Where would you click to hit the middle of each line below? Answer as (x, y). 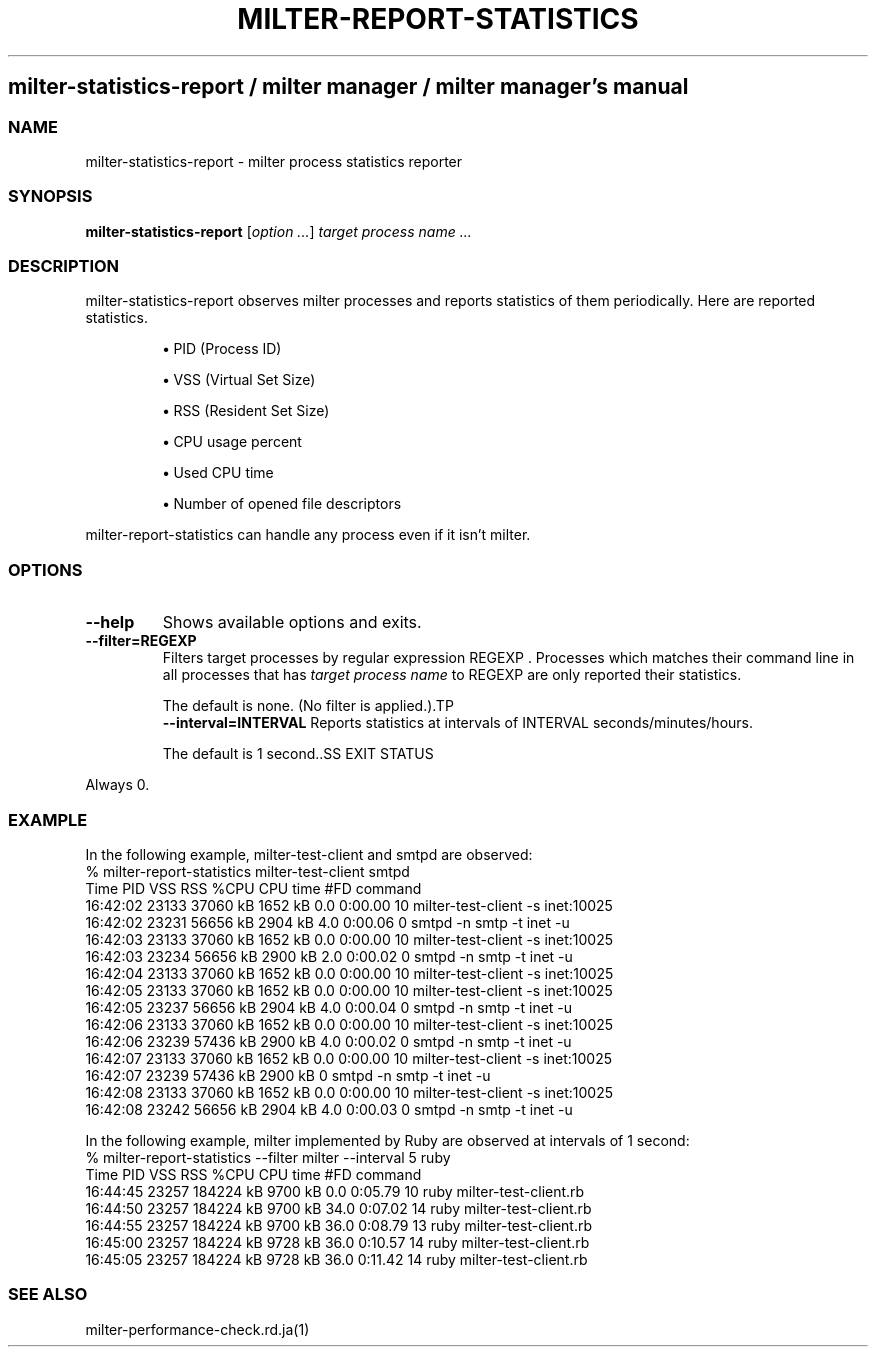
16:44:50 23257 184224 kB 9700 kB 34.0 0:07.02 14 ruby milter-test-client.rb (338, 1208)
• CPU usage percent (232, 442)
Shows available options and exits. (292, 622)
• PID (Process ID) (222, 349)
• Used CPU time (218, 473)
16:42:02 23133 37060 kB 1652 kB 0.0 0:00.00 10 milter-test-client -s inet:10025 (349, 905)
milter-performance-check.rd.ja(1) (197, 1329)
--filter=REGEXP (141, 641)
